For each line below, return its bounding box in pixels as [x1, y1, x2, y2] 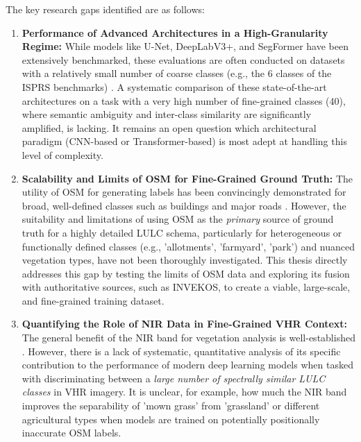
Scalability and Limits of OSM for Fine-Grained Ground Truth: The [22, 171, 353, 185]
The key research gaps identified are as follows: [6, 2, 205, 16]
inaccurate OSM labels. [22, 425, 121, 440]
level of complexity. [22, 147, 103, 162]
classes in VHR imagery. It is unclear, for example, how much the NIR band [22, 384, 347, 399]
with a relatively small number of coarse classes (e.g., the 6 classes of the [22, 66, 332, 80]
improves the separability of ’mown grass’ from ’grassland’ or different [22, 398, 320, 413]
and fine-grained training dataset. [22, 293, 165, 307]
